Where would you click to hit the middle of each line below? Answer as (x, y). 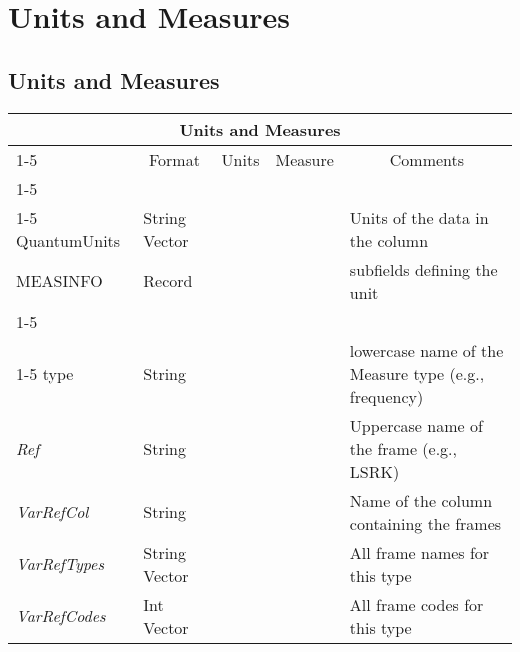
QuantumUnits (68, 240)
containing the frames (425, 523)
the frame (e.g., (403, 448)
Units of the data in (419, 217)
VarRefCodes (61, 616)
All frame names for (419, 552)
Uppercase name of (416, 425)
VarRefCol (52, 512)
